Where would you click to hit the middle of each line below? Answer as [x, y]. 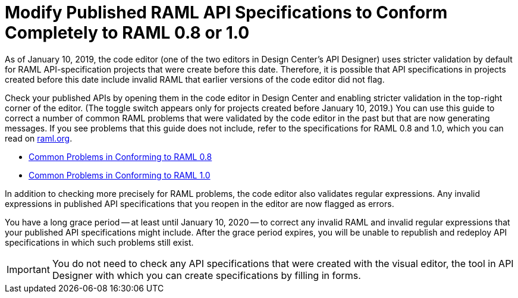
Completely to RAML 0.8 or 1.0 [127, 33]
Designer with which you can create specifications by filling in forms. [206, 275]
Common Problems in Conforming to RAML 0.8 [120, 156]
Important [28, 269]
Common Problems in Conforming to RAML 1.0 [120, 175]
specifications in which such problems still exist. [99, 242]
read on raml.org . [39, 138]
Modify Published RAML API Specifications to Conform [226, 12]
